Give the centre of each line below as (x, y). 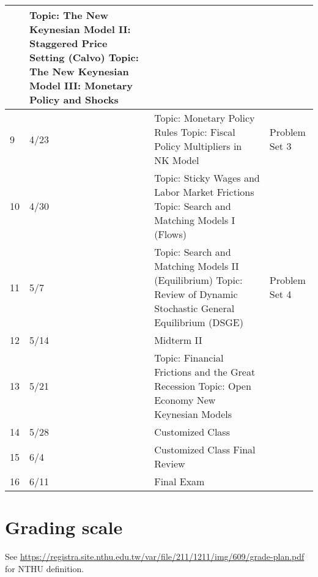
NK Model (177, 160)
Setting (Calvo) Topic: (84, 57)
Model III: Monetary (81, 85)
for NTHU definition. (45, 568)
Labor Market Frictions (204, 192)
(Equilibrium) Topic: (198, 280)
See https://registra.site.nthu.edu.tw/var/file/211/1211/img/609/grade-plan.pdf (155, 557)
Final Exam (179, 481)
